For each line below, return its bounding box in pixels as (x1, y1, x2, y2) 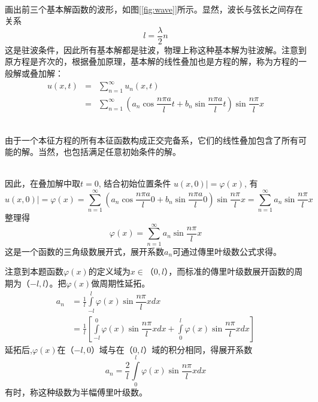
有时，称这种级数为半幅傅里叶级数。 (5, 386, 147, 398)
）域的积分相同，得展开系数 (143, 343, 253, 355)
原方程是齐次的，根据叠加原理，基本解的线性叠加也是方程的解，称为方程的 (5, 55, 298, 68)
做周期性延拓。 (91, 276, 150, 289)
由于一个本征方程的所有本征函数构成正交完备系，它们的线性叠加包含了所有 (5, 133, 298, 146)
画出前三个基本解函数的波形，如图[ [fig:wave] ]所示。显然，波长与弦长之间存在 (5, 2, 303, 15)
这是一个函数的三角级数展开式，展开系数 (5, 245, 164, 257)
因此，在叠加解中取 (5, 177, 80, 190)
